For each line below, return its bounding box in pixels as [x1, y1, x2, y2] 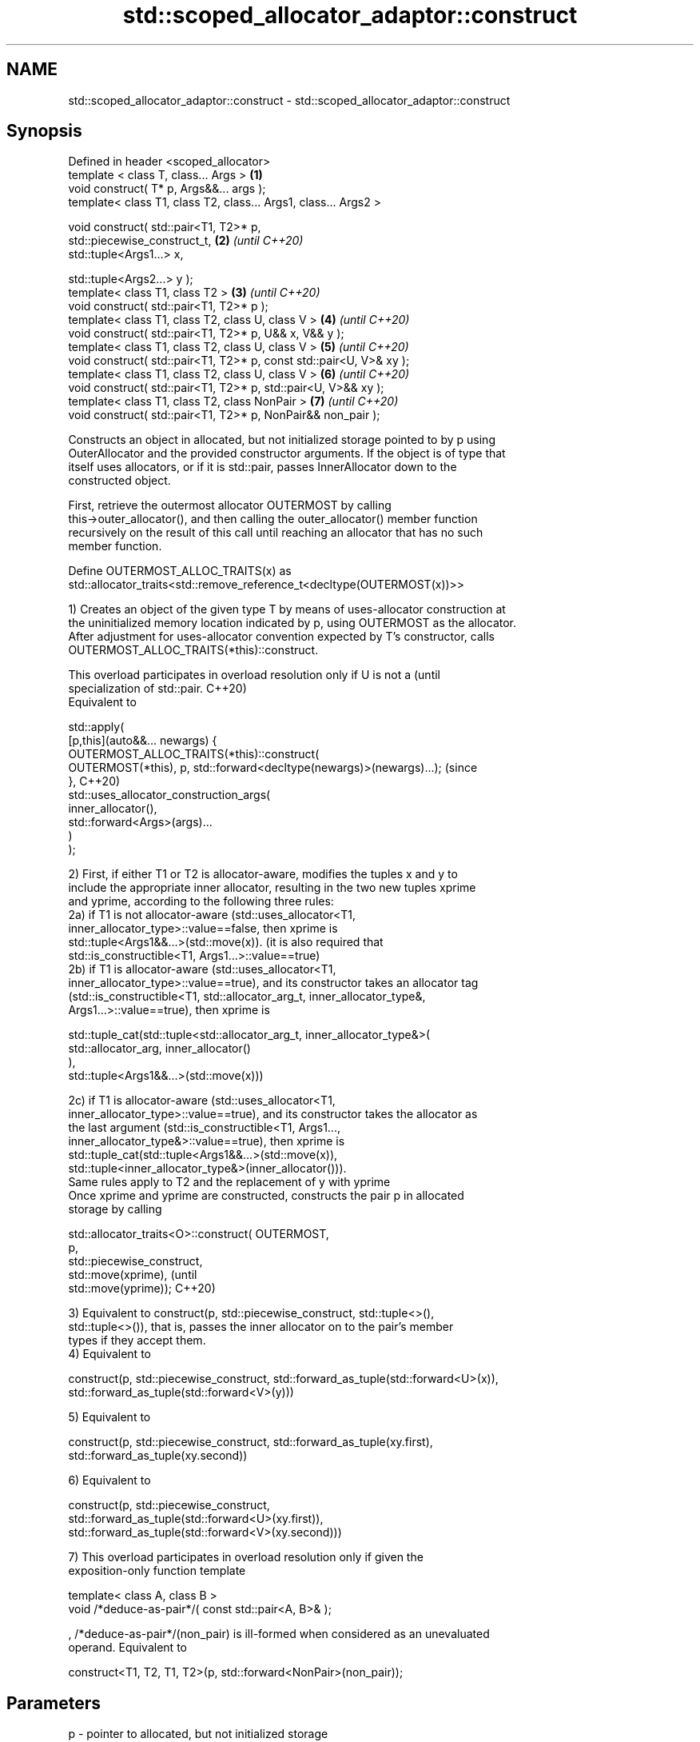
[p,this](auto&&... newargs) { [68, 733, 217, 748]
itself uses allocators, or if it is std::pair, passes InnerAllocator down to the [68, 460, 457, 474]
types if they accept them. [68, 1333, 206, 1348]
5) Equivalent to [68, 1410, 151, 1424]
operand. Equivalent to [68, 1640, 187, 1655]
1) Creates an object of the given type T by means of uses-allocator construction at [68, 602, 506, 617]
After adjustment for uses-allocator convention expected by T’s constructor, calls [68, 629, 495, 644]
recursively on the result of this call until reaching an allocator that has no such [68, 525, 483, 540]
